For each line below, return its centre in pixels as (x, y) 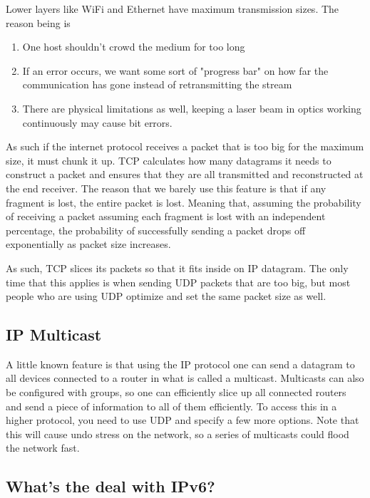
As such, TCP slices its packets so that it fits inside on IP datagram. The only (177, 268)
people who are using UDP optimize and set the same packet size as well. (166, 296)
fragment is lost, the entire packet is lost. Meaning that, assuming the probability (184, 202)
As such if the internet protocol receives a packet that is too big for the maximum (185, 146)
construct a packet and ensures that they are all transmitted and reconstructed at (185, 174)
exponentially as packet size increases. (88, 244)
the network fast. (43, 448)
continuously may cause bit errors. (97, 122)
